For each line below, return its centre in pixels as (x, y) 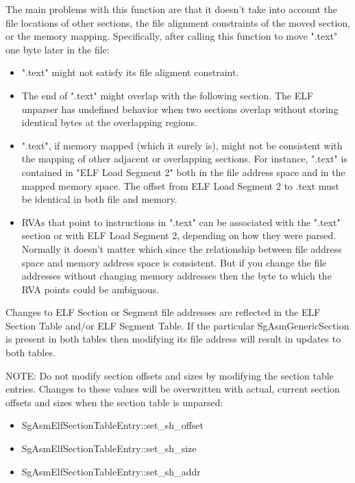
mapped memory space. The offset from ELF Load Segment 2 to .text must (180, 185)
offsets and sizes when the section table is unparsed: (114, 402)
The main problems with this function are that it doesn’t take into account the (172, 9)
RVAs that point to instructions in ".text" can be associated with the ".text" (181, 222)
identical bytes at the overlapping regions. (109, 122)
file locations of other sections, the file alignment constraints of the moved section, (178, 22)
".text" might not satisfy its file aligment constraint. (130, 72)
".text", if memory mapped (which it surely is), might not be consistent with (182, 145)
